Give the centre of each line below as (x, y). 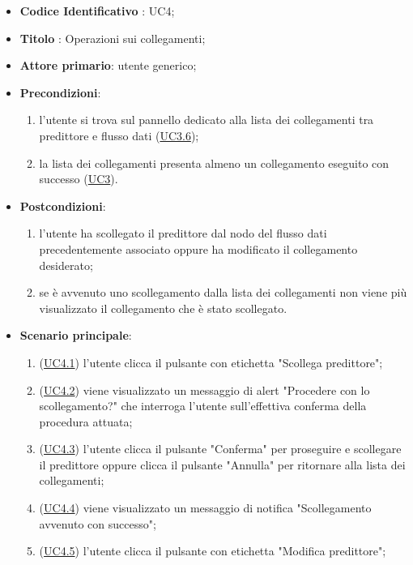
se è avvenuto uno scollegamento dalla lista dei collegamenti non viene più (223, 292)
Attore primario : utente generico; (108, 65)
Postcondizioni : (63, 205)
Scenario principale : (76, 335)
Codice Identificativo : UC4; (97, 11)
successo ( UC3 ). (79, 179)
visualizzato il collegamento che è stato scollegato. (163, 308)
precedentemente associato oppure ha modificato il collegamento (198, 248)
